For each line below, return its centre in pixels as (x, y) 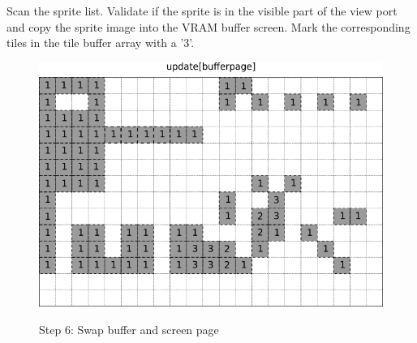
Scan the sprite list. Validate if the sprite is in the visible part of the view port (202, 11)
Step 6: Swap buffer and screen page (129, 329)
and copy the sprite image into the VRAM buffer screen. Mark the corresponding (208, 26)
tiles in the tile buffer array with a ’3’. (101, 43)
